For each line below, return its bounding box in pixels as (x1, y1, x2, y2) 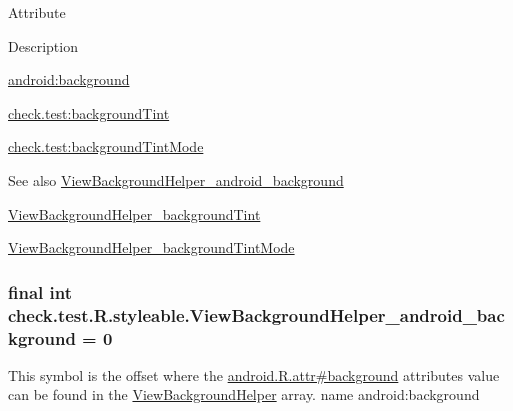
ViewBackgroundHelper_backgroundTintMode (8, 237, 295, 258)
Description (8, 35, 78, 56)
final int (8, 279, 72, 304)
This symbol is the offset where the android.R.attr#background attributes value (8, 364, 500, 385)
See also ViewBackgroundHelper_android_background (8, 169, 344, 190)
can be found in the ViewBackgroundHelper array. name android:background (8, 384, 480, 405)
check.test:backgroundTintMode (8, 136, 204, 157)
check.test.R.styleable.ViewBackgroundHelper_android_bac (8, 302, 505, 327)
